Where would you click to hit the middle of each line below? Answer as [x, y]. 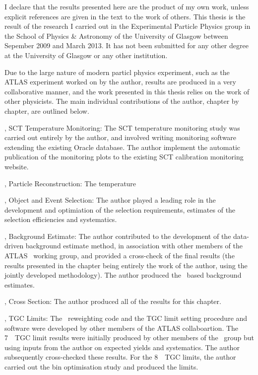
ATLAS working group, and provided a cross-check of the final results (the [120, 256]
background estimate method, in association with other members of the [134, 246]
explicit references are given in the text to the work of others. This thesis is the [125, 16]
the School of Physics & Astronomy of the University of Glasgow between [116, 36]
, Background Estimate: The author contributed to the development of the [118, 236]
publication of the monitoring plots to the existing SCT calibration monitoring [124, 157]
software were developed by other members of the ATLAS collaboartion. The [122, 328]
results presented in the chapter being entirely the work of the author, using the [126, 265]
